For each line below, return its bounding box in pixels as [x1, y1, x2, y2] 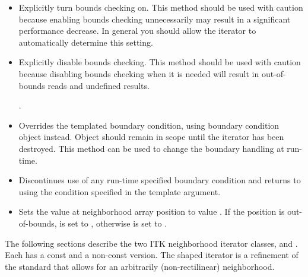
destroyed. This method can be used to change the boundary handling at [18, 142, 284, 154]
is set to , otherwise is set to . [59, 216, 167, 229]
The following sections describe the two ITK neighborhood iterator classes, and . [5, 237, 298, 249]
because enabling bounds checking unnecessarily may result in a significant [18, 12, 291, 25]
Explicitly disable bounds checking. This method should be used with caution [18, 56, 301, 68]
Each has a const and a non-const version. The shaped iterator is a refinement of [5, 249, 299, 261]
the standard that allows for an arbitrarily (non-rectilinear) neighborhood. [5, 260, 275, 272]
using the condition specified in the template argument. [18, 185, 221, 198]
